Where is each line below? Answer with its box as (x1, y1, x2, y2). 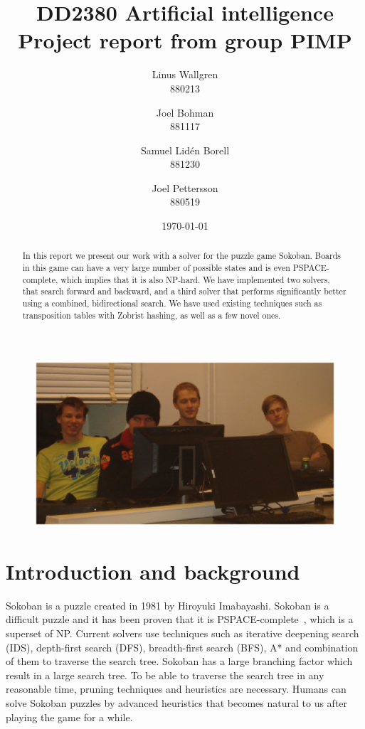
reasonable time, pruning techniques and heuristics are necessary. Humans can (6, 681, 347, 696)
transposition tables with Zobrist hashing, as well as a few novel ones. (22, 309, 281, 321)
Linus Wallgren (152, 67, 218, 82)
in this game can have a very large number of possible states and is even (22, 262, 290, 274)
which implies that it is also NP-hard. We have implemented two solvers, (60, 273, 330, 285)
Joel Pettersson (152, 180, 218, 195)
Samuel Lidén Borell (140, 142, 230, 157)
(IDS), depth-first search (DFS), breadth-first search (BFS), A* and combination (6, 639, 359, 654)
